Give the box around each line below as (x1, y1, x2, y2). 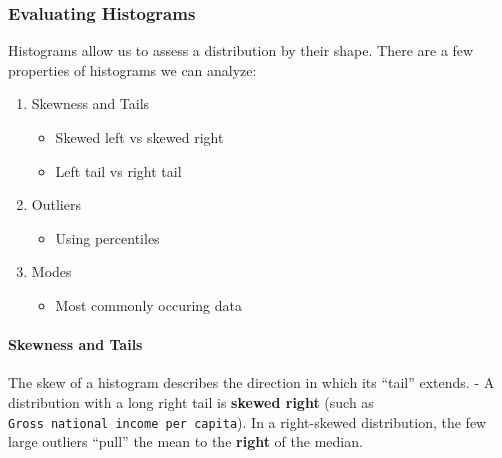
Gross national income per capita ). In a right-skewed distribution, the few (8, 411, 487, 432)
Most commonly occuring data (55, 294, 242, 315)
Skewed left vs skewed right (55, 127, 224, 147)
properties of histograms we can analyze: (8, 59, 257, 80)
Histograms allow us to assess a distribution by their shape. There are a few (8, 40, 474, 61)
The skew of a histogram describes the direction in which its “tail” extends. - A (8, 372, 495, 393)
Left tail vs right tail (55, 160, 182, 181)
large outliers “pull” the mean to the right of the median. (8, 431, 363, 452)
